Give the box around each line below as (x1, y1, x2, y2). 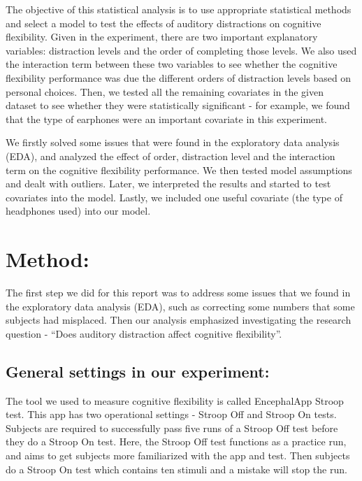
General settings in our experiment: (6, 360, 270, 382)
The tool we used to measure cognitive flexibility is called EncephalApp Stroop (6, 393, 344, 408)
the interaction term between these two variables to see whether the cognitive (6, 57, 338, 71)
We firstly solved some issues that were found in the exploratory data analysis (6, 135, 340, 150)
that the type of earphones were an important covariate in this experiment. (6, 111, 328, 126)
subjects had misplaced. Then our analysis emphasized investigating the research (6, 313, 352, 327)
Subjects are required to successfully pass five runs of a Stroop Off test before (6, 420, 338, 435)
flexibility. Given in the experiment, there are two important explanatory (6, 29, 318, 44)
